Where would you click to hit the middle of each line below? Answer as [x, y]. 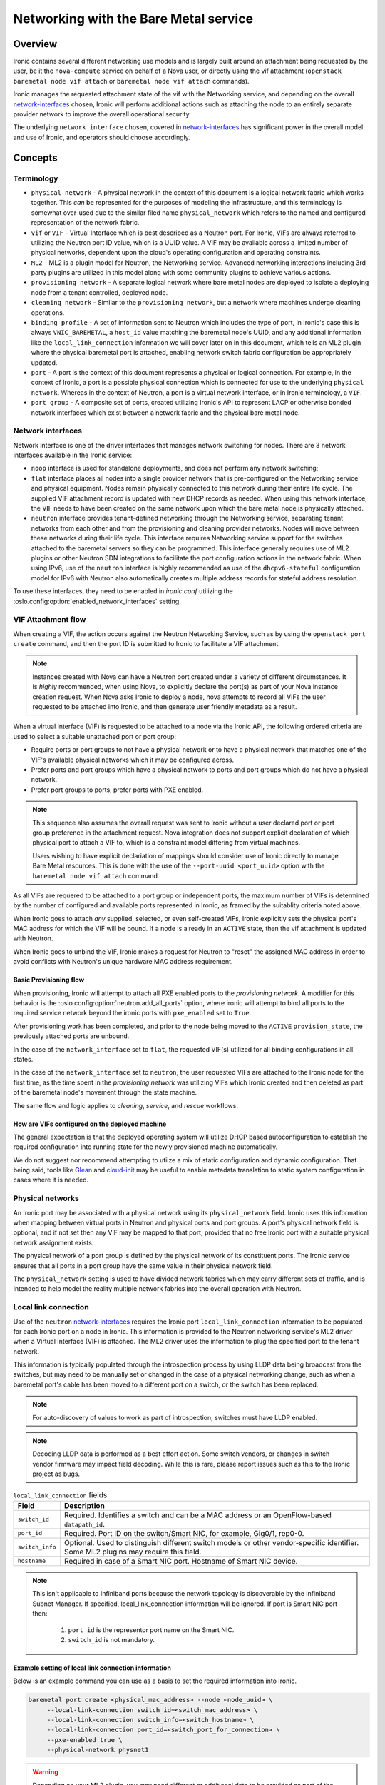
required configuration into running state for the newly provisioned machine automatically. [145, 1147]
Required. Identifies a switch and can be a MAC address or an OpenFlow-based [198, 1515]
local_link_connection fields [60, 1494]
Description [84, 1505]
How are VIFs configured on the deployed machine [90, 1124]
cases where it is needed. [51, 1180]
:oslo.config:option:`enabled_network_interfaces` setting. [97, 601]
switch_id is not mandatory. [112, 1639]
